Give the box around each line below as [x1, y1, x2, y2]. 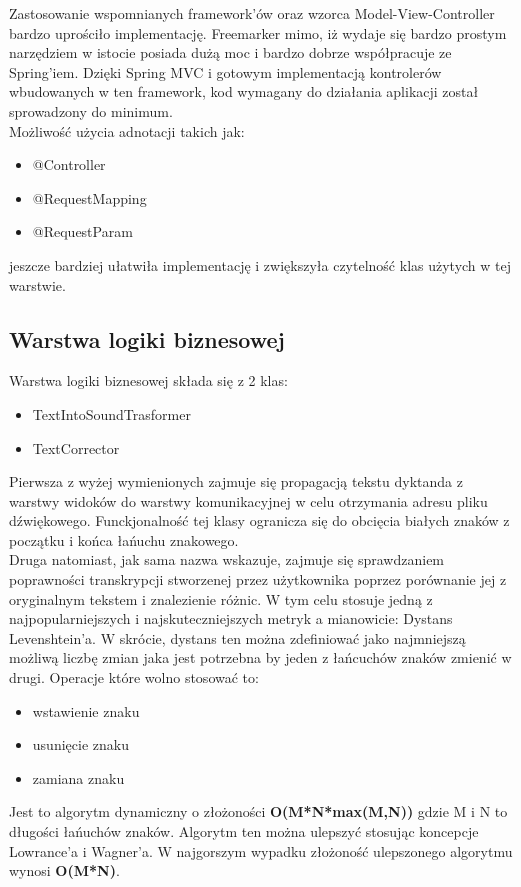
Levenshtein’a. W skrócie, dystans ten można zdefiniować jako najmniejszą [9, 627, 466, 648]
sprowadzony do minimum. [9, 100, 173, 121]
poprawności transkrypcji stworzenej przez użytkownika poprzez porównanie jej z [9, 569, 507, 590]
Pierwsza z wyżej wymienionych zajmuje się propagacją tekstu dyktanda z [9, 471, 463, 492]
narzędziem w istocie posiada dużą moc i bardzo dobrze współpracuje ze [9, 42, 452, 63]
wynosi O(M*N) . [9, 860, 120, 881]
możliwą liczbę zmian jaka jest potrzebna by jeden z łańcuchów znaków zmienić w [9, 647, 512, 668]
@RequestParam [32, 221, 133, 242]
